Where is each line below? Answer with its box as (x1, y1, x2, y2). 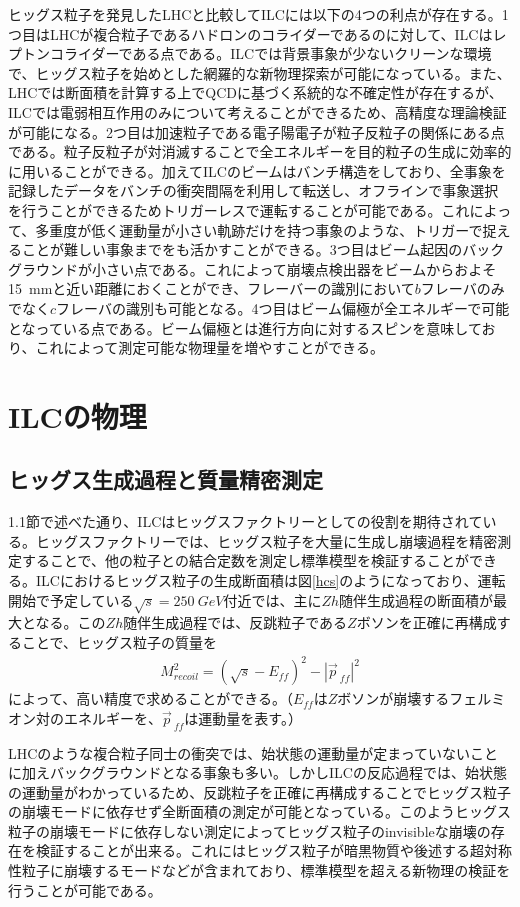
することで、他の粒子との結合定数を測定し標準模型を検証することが (21, 550, 469, 571)
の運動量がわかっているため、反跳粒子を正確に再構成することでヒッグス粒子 (8, 781, 511, 802)
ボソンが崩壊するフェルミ (337, 688, 506, 709)
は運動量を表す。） (184, 707, 302, 728)
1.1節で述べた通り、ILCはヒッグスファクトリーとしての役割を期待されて (8, 511, 483, 532)
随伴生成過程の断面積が (339, 589, 494, 610)
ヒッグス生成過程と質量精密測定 (8, 464, 323, 495)
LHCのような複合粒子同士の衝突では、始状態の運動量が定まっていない (8, 742, 471, 763)
